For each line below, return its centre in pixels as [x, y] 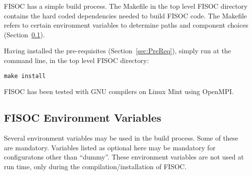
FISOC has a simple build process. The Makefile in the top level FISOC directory [126, 6]
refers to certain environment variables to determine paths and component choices [126, 25]
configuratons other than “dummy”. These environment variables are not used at [124, 157]
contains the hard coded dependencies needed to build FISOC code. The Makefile [126, 15]
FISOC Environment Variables [83, 118]
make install [25, 76]
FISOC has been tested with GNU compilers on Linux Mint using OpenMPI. [119, 91]
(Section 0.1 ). [25, 34]
